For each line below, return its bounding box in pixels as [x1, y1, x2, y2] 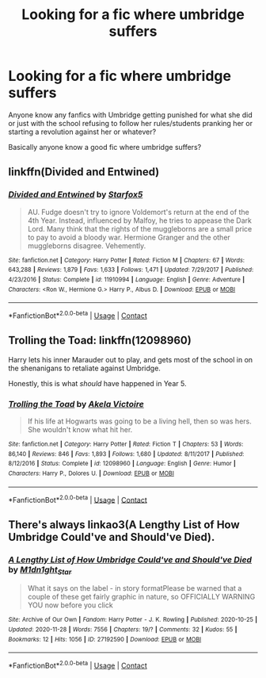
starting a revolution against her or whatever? [8, 127, 157, 136]
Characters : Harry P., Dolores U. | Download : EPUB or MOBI [8, 469, 174, 477]
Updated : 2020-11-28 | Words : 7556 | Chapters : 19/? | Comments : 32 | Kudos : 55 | [8, 625, 237, 634]
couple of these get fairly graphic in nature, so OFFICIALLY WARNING [27, 592, 256, 602]
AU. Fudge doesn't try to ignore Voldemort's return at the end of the [27, 207, 249, 216]
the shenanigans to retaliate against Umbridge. [8, 363, 161, 373]
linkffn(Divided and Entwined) [8, 165, 160, 179]
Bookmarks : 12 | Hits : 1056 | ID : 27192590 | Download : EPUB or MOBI [8, 635, 202, 643]
